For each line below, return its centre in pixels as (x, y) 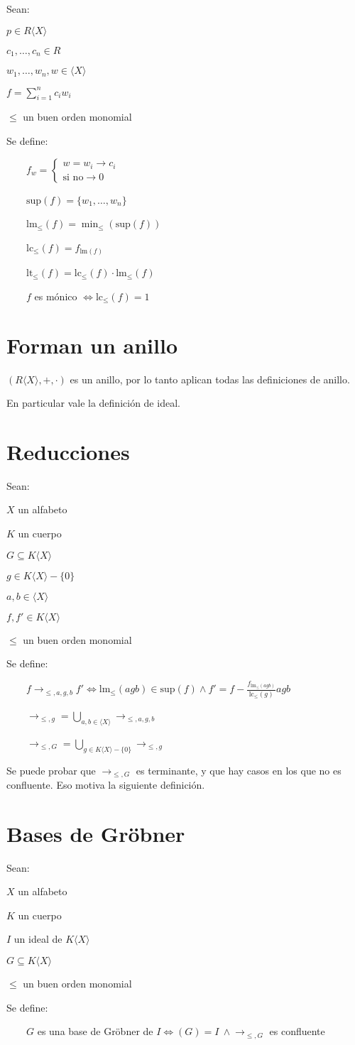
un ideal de (38, 939)
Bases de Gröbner (96, 833)
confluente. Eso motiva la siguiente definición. (106, 784)
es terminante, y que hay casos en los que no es (239, 770)
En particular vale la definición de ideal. (93, 403)
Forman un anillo (92, 345)
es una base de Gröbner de (95, 1031)
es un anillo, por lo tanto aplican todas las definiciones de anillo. (210, 379)
